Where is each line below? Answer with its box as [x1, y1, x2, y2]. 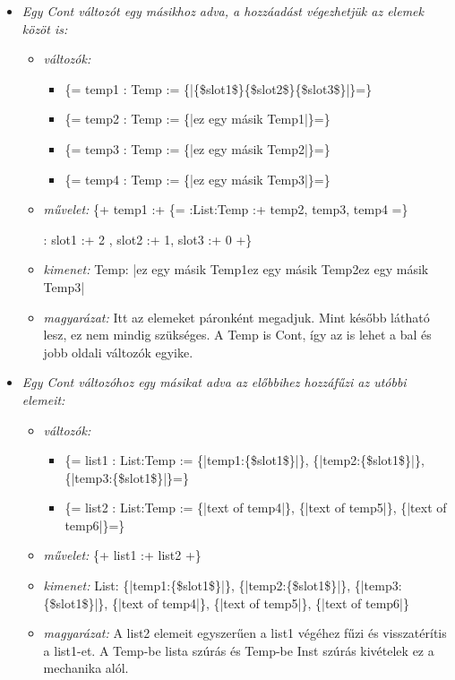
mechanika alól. [43, 658, 129, 677]
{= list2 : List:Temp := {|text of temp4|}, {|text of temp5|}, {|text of [64, 498, 447, 517]
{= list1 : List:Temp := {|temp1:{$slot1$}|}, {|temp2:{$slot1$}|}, [64, 451, 425, 469]
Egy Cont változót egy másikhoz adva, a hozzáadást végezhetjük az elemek [21, 2, 424, 20]
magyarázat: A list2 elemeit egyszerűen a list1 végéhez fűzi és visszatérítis [43, 624, 447, 642]
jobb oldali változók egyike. [43, 342, 193, 361]
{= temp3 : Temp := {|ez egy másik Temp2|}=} [64, 139, 331, 158]
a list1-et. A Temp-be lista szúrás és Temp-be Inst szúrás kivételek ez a [43, 641, 434, 659]
